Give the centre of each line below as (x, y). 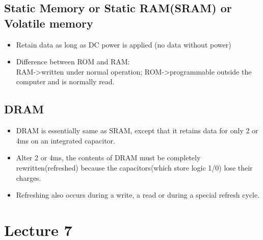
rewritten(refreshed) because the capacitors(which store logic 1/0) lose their (134, 167)
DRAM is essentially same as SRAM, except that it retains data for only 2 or (137, 130)
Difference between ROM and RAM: (73, 62)
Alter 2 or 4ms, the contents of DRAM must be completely (108, 158)
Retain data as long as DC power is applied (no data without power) (124, 44)
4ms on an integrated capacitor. (66, 140)
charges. (29, 177)
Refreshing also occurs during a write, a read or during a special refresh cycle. (138, 195)
